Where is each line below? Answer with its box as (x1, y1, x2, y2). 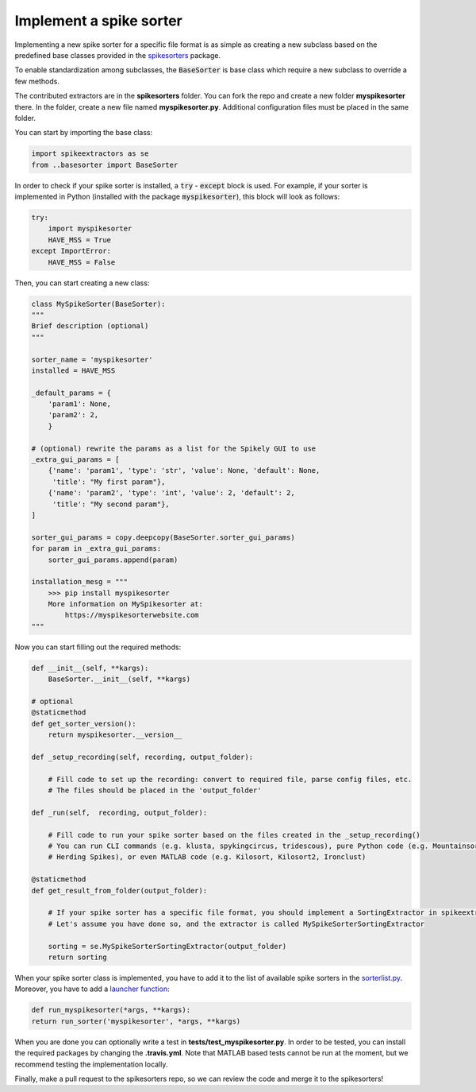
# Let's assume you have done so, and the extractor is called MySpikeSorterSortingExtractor (48, 919, 424, 928)
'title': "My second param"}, (52, 499, 170, 509)
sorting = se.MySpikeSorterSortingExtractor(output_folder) (48, 942, 287, 951)
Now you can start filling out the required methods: (14, 642, 182, 652)
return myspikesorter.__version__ (48, 730, 182, 739)
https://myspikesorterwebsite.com (64, 610, 199, 620)
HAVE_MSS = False (48, 258, 116, 266)
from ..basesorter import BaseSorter (31, 160, 178, 169)
